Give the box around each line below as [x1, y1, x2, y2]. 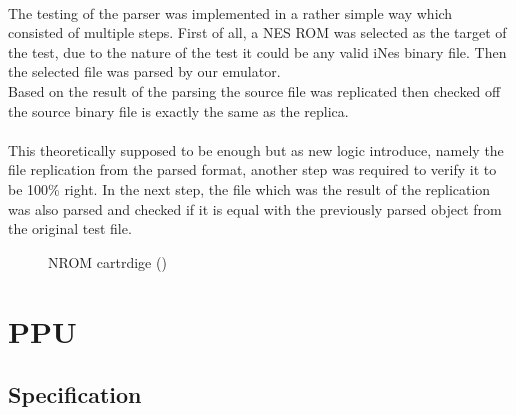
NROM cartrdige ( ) [48, 251, 167, 272]
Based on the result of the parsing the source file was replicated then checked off [8, 80, 501, 101]
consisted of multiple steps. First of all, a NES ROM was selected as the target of [8, 22, 507, 43]
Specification [8, 379, 142, 410]
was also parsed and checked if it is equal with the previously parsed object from [8, 198, 502, 219]
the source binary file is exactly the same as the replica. [8, 100, 349, 121]
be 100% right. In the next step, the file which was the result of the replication [8, 178, 491, 199]
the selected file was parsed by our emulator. [8, 61, 281, 82]
